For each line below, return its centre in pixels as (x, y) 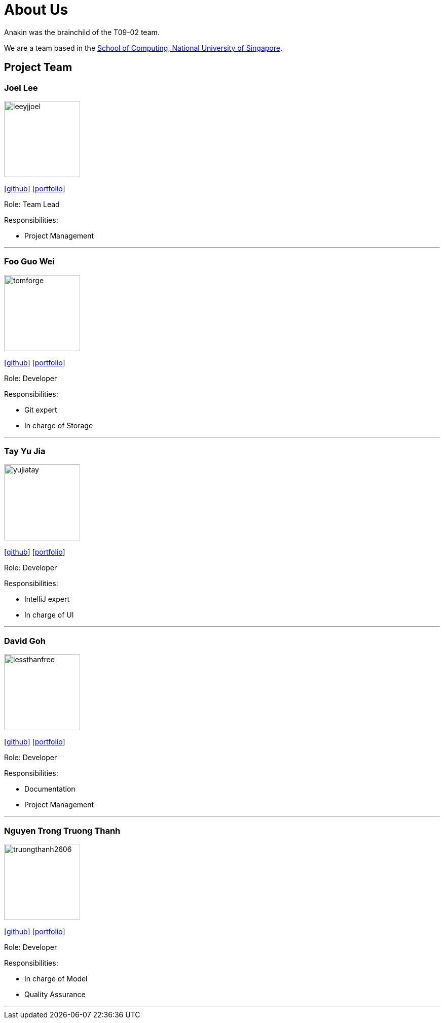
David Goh (25, 641)
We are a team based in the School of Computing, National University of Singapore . (143, 48)
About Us (36, 10)
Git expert (41, 410)
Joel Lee (21, 88)
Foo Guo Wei (29, 262)
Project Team (38, 67)
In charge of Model (56, 978)
